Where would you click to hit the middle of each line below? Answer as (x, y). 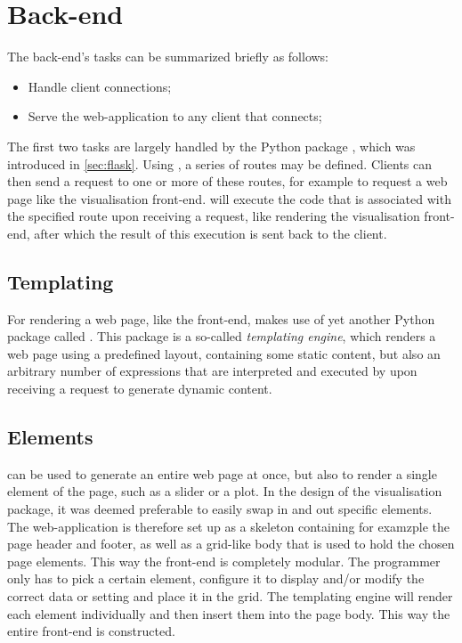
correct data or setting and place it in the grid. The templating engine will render (230, 596)
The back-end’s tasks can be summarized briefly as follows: (168, 57)
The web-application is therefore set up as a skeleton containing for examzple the (228, 526)
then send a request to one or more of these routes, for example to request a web (227, 181)
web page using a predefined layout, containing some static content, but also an (224, 353)
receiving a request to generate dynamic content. (140, 389)
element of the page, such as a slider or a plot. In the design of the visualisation (225, 491)
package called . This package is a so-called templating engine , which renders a (222, 336)
